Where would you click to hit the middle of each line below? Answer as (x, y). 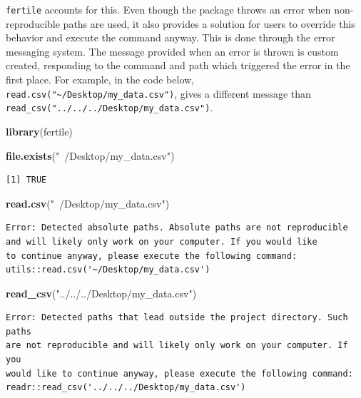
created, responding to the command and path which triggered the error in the (178, 65)
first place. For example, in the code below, (100, 80)
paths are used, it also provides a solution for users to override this (209, 23)
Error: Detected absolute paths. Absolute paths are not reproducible (177, 228)
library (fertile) (39, 131)
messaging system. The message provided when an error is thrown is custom (172, 51)
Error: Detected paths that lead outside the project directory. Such (177, 318)
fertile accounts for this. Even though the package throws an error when (168, 9)
